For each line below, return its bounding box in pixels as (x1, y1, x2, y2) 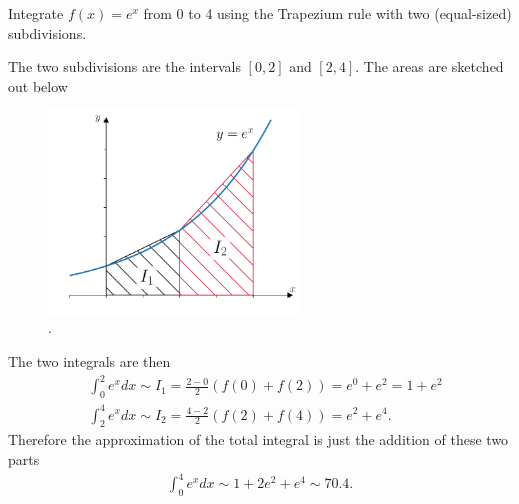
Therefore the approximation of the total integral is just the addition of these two (8, 429, 509, 450)
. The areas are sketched (355, 56, 504, 77)
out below (8, 75, 68, 96)
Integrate (8, 3, 64, 23)
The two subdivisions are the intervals (8, 56, 241, 77)
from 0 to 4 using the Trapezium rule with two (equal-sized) (143, 3, 512, 23)
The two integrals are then (8, 351, 171, 372)
